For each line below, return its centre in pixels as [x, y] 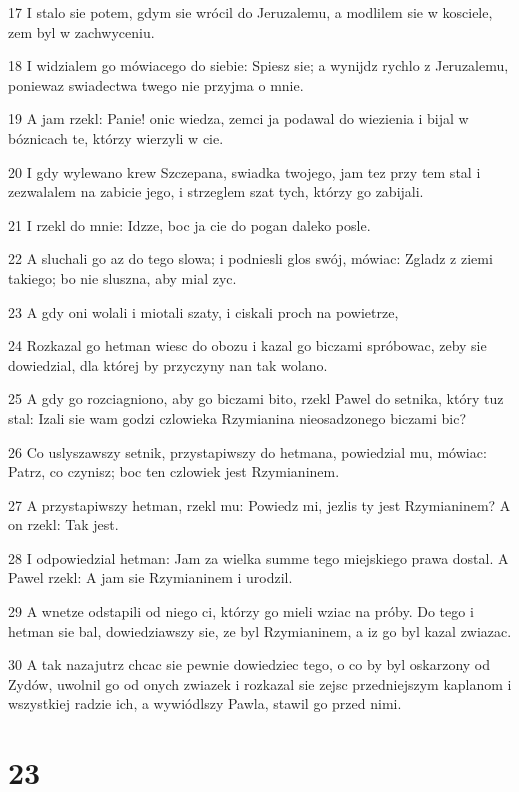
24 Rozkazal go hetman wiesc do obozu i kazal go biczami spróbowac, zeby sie [247, 345]
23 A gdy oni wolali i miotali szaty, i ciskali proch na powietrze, [203, 311]
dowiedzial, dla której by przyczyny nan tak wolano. [168, 364]
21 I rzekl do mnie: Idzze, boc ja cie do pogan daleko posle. [189, 224]
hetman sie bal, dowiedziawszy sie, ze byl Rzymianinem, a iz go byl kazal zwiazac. [260, 630]
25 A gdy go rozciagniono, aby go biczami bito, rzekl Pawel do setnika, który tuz [256, 398]
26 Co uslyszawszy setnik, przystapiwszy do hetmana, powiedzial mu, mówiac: [247, 451]
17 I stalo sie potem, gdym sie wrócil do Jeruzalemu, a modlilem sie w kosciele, [250, 12]
